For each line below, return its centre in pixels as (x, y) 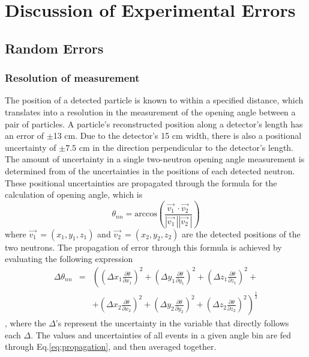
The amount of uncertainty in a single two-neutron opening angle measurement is (155, 159)
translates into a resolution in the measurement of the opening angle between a (150, 111)
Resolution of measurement (72, 78)
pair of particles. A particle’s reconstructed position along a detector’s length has (154, 124)
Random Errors (54, 48)
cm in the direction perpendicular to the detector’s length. (186, 147)
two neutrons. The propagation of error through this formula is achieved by (143, 247)
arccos (146, 214)
